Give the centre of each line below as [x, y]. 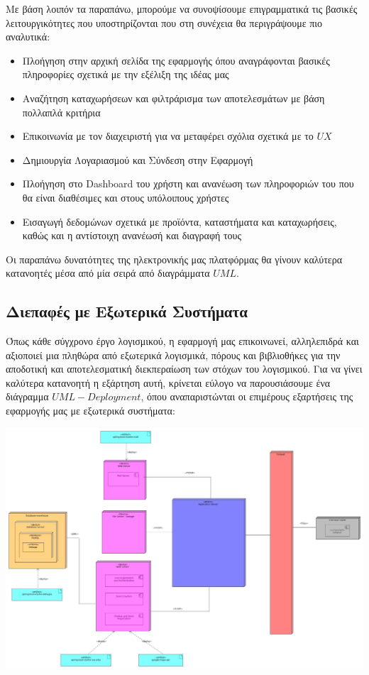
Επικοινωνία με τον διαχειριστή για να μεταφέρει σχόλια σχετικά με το [168, 136]
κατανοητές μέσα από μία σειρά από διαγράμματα [108, 273]
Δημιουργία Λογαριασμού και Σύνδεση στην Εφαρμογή [138, 159]
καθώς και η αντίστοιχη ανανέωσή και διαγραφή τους [132, 235]
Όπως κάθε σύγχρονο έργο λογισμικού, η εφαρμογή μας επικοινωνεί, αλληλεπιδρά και [182, 341]
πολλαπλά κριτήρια [61, 112]
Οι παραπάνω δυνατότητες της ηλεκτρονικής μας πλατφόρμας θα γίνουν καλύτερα [174, 259]
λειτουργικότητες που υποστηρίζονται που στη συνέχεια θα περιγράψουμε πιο [164, 22]
